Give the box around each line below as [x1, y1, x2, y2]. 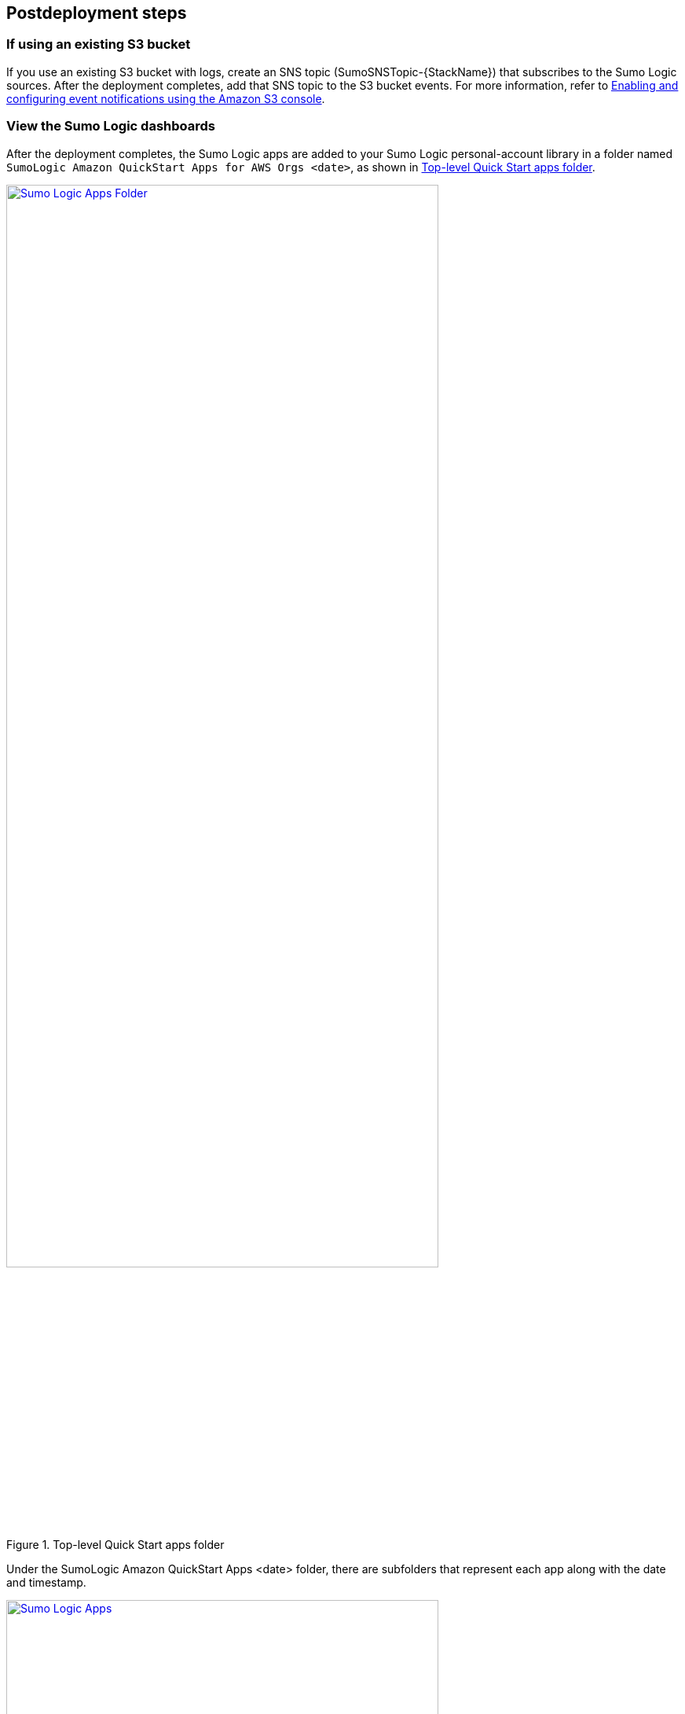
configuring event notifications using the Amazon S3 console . [6, 91, 325, 105]
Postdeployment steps [6, 3, 187, 23]
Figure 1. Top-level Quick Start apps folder [6, 1538, 225, 1552]
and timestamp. [6, 1576, 86, 1590]
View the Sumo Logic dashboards [6, 118, 215, 134]
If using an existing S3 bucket [6, 36, 191, 53]
